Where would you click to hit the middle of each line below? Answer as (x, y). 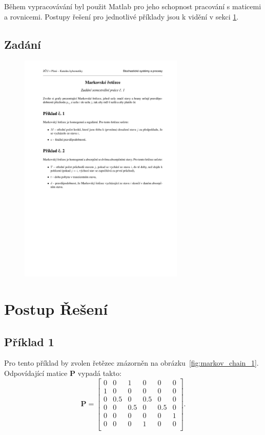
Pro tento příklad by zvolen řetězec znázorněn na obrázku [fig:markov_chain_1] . (131, 363)
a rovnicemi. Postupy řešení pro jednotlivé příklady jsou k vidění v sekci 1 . (121, 16)
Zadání (23, 44)
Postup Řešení (56, 308)
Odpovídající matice (36, 373)
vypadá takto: (99, 373)
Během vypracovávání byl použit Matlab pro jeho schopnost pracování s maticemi (133, 6)
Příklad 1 (29, 341)
